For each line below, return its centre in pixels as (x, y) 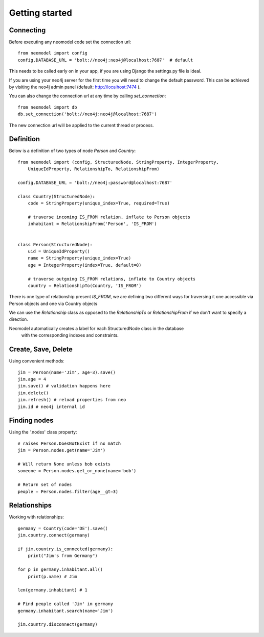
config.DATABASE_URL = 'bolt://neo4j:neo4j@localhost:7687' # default (105, 60)
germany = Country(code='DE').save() (63, 528)
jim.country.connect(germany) (54, 535)
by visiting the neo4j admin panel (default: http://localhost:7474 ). (75, 87)
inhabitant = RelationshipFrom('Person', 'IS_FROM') (92, 224)
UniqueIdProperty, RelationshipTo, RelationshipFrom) (94, 169)
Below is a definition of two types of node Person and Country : (72, 151)
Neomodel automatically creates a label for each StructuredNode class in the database (97, 328)
